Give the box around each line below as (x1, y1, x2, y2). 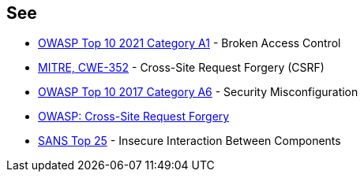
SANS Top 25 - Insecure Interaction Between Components (38, 134, 341, 148)
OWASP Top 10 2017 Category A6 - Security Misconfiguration (38, 85, 358, 99)
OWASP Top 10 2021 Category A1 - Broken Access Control (38, 36, 341, 50)
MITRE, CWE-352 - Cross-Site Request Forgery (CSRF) (38, 61, 325, 75)
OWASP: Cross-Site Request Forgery (38, 109, 230, 124)
